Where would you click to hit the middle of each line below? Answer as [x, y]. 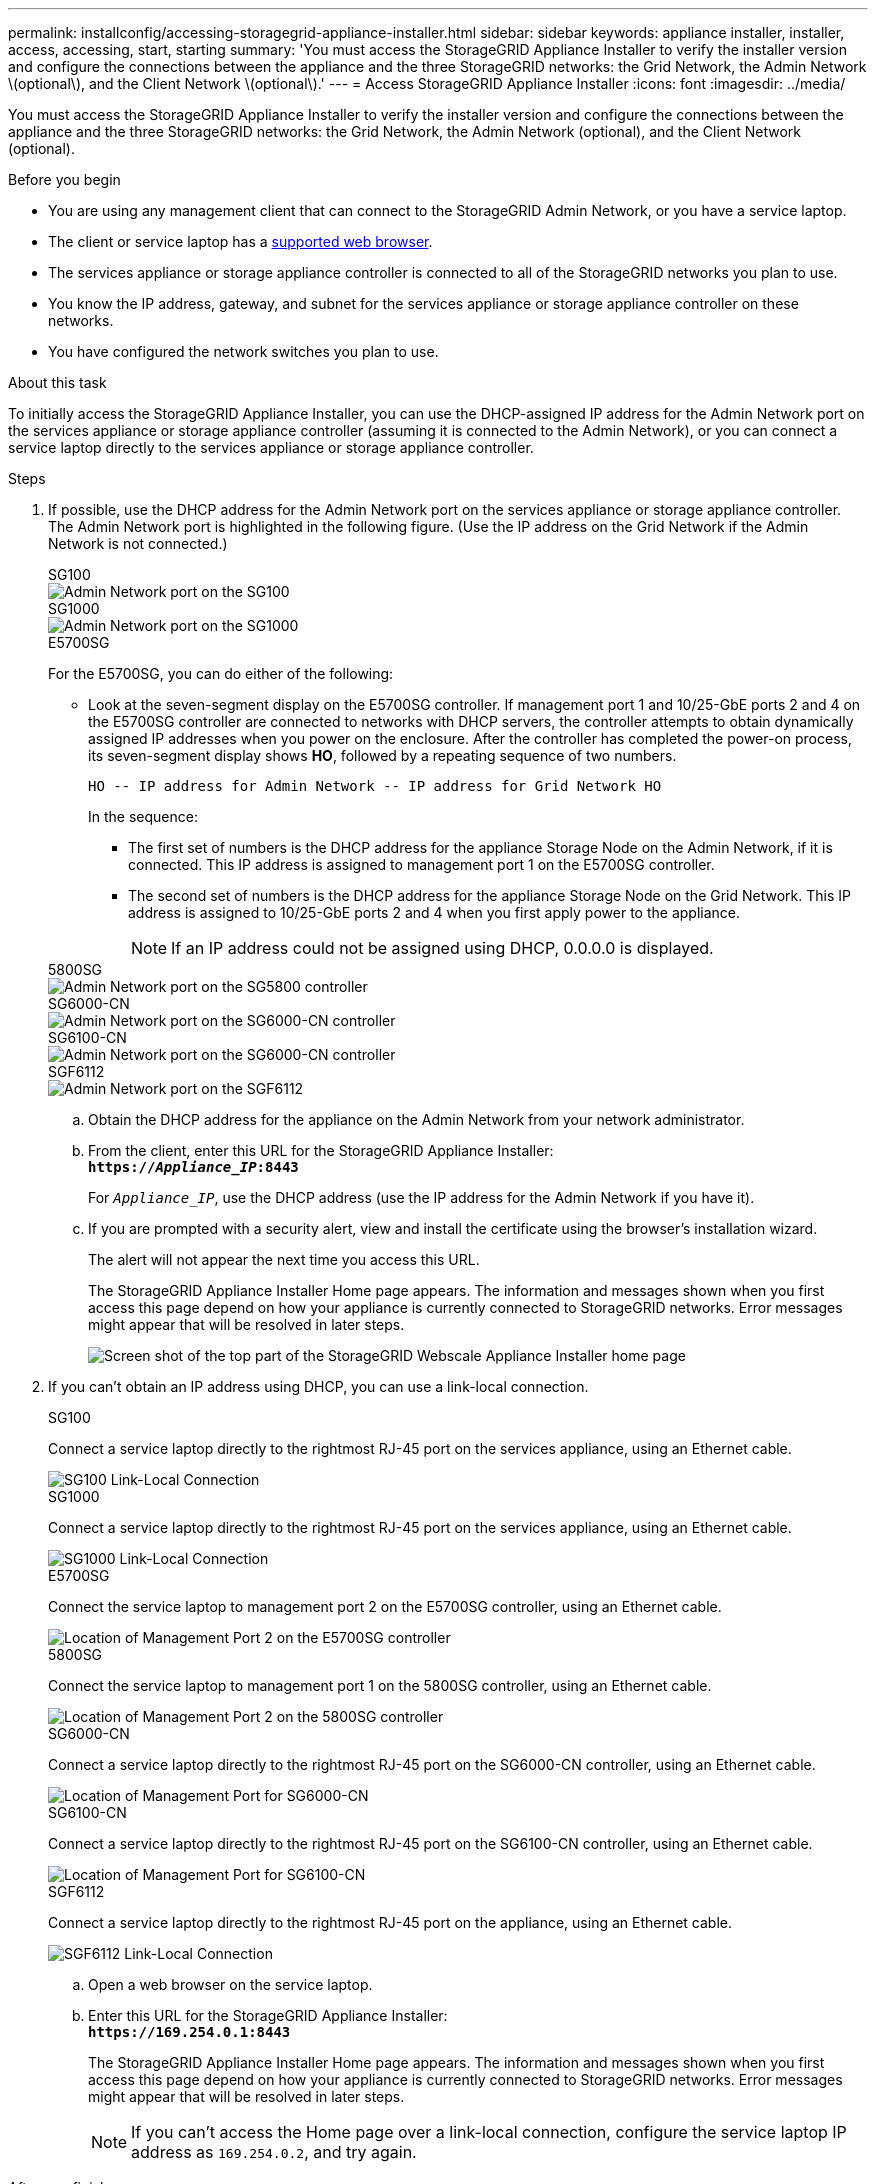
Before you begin [64, 179]
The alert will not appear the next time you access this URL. [284, 1259]
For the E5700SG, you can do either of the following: [221, 673]
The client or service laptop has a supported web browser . [240, 241]
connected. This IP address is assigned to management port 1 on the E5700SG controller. [421, 864]
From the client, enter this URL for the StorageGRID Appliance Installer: [321, 1150]
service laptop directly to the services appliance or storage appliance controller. [271, 447]
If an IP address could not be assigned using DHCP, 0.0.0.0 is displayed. [442, 948]
